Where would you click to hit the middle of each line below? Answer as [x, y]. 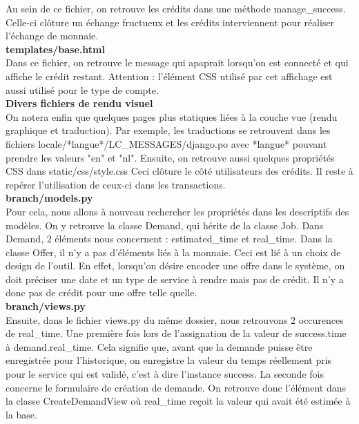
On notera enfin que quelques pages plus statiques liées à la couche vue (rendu [172, 116]
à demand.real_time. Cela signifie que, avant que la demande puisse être [159, 346]
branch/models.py [49, 198]
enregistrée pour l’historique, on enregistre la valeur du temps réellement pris [169, 360]
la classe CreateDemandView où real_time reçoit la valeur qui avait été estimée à [178, 401]
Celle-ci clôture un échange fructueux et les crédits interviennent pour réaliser [170, 22]
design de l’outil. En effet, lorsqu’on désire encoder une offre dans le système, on [175, 266]
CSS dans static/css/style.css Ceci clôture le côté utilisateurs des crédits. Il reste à [179, 171]
